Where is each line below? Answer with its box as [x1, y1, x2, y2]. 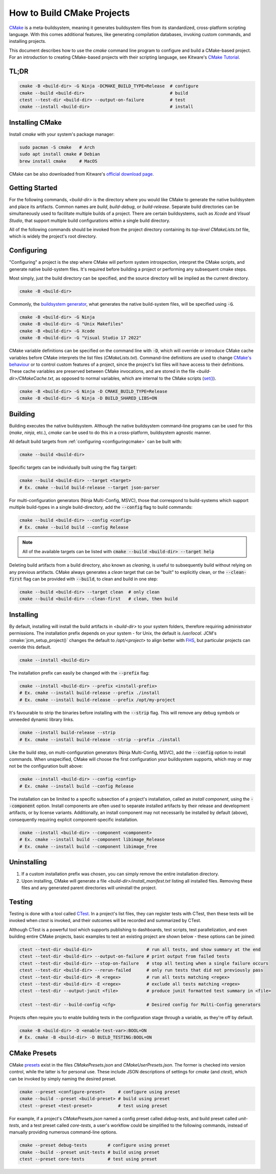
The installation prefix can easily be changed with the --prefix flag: [9, 670, 150, 676]
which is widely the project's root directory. [9, 233, 97, 239]
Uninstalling [9, 858, 47, 866]
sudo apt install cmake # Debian [19, 151, 100, 157]
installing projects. [9, 38, 46, 44]
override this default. [9, 644, 52, 650]
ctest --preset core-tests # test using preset [19, 1156, 157, 1162]
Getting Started [9, 184, 58, 192]
